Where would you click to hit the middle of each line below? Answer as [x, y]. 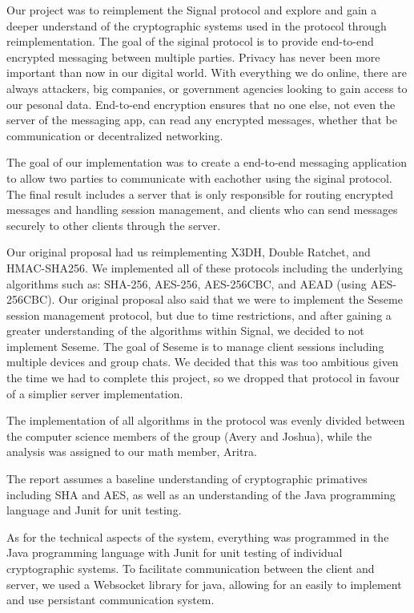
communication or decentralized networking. [115, 135]
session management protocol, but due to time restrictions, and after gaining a [199, 315]
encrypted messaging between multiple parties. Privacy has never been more [193, 56]
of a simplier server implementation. [95, 393]
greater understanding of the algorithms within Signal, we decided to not [185, 331]
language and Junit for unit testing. [94, 510]
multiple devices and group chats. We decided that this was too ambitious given [203, 362]
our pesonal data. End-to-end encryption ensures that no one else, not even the [201, 104]
